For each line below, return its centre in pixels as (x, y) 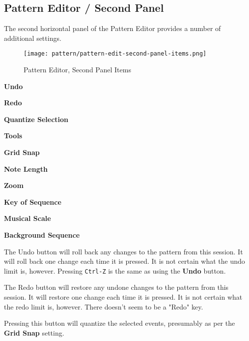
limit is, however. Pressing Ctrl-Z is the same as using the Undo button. (115, 270)
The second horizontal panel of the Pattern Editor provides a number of (112, 28)
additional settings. (33, 38)
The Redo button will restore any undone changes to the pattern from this (116, 287)
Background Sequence (42, 234)
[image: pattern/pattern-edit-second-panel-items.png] (115, 54)
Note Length (26, 169)
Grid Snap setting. (34, 332)
